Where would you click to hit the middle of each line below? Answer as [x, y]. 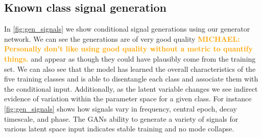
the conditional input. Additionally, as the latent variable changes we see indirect [131, 88]
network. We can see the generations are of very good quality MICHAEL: [122, 38]
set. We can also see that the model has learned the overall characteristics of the [130, 68]
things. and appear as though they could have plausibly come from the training [130, 58]
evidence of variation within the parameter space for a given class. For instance [128, 99]
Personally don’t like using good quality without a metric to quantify [128, 49]
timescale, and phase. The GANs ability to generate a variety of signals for [121, 118]
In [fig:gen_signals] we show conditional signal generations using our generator [127, 29]
